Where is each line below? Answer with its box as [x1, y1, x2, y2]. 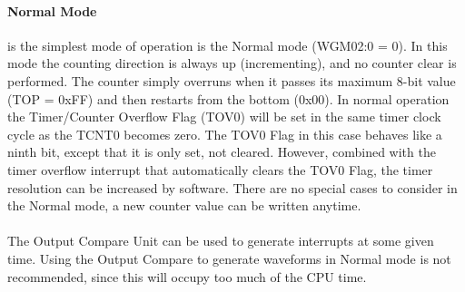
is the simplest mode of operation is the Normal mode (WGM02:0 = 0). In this [7, 35, 448, 54]
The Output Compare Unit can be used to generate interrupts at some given [7, 231, 434, 250]
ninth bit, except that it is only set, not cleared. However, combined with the [7, 142, 436, 161]
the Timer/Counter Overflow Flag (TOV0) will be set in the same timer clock [7, 107, 441, 126]
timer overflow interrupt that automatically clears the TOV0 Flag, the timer [7, 160, 433, 179]
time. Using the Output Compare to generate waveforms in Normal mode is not [7, 248, 451, 268]
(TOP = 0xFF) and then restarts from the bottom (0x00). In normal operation [7, 89, 450, 108]
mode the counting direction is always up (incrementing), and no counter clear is [7, 54, 457, 73]
